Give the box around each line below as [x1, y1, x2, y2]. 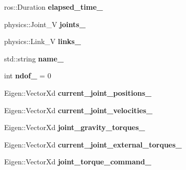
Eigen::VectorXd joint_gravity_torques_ [4, 122, 146, 133]
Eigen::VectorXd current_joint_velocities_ [4, 104, 153, 115]
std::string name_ [4, 53, 64, 63]
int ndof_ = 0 [4, 70, 51, 81]
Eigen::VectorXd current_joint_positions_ [4, 87, 152, 98]
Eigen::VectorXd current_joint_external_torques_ [4, 139, 182, 150]
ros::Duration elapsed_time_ [4, 2, 103, 12]
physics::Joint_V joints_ [4, 18, 86, 29]
